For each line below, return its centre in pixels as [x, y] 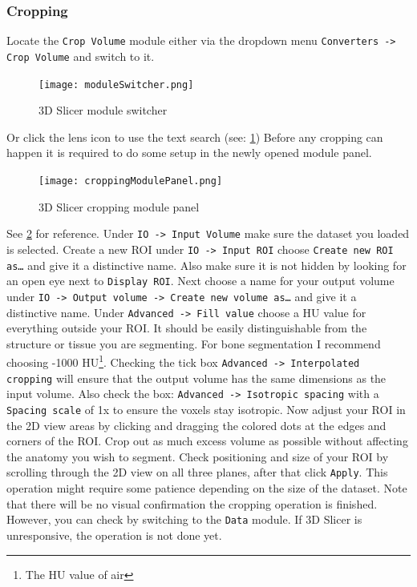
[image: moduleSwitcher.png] [116, 84]
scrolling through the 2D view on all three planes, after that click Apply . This [197, 472]
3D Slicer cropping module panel [119, 206]
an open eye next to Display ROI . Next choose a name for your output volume [200, 281]
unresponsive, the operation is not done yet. [114, 535]
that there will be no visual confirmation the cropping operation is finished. [192, 503]
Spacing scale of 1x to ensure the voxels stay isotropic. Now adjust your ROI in [206, 409]
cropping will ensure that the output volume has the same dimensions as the [196, 378]
